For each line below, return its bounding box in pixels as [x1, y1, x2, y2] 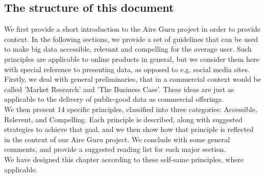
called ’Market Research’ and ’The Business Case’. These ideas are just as [4, 83, 234, 94]
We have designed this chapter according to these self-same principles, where [4, 153, 244, 164]
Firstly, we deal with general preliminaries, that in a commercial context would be [4, 74, 261, 84]
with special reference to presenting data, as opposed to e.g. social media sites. [4, 63, 250, 74]
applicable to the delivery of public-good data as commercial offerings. [4, 94, 224, 104]
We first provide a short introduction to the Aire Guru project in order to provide [4, 24, 260, 34]
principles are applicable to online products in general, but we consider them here [4, 53, 259, 64]
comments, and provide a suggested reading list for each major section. [4, 144, 226, 154]
